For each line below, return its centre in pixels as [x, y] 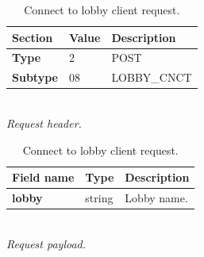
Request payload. [46, 243]
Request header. [44, 123]
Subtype [35, 77]
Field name [43, 177]
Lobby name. [156, 198]
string [99, 198]
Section [33, 37]
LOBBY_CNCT [152, 77]
